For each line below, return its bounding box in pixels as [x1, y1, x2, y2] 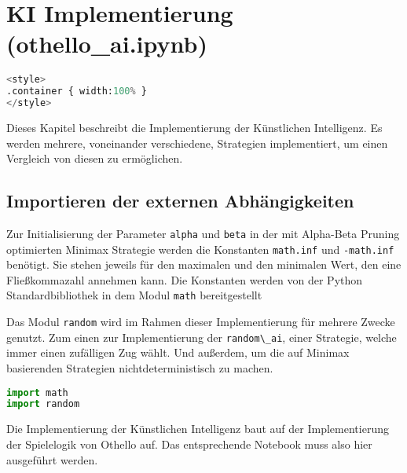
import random [6, 398, 80, 410]
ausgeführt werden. [6, 451, 98, 467]
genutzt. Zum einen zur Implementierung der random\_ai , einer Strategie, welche [6, 328, 397, 345]
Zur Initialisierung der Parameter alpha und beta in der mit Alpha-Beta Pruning [6, 225, 400, 241]
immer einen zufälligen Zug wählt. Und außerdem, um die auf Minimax [6, 344, 350, 361]
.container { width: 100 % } [6, 86, 148, 97]
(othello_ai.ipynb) [6, 27, 207, 60]
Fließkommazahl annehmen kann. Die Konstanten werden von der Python [6, 271, 363, 288]
